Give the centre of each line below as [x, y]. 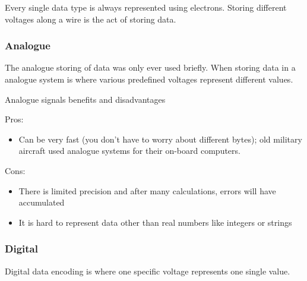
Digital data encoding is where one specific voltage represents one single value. [148, 271]
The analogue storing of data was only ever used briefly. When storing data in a [150, 67]
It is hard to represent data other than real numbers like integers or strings [155, 222]
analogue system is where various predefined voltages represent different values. [149, 79]
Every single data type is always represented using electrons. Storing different [146, 7]
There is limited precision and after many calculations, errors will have [147, 190]
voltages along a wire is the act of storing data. [91, 19]
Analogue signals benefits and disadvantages [85, 99]
